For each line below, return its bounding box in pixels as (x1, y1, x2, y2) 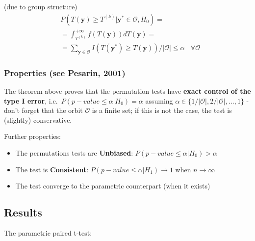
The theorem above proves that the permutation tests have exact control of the (4, 86, 251, 96)
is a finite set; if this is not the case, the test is (92, 105, 232, 115)
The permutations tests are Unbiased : (15, 147, 133, 158)
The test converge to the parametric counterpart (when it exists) (15, 181, 210, 191)
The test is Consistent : (15, 164, 89, 174)
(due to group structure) (4, 1, 77, 11)
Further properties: (4, 131, 61, 141)
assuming (145, 95, 173, 106)
